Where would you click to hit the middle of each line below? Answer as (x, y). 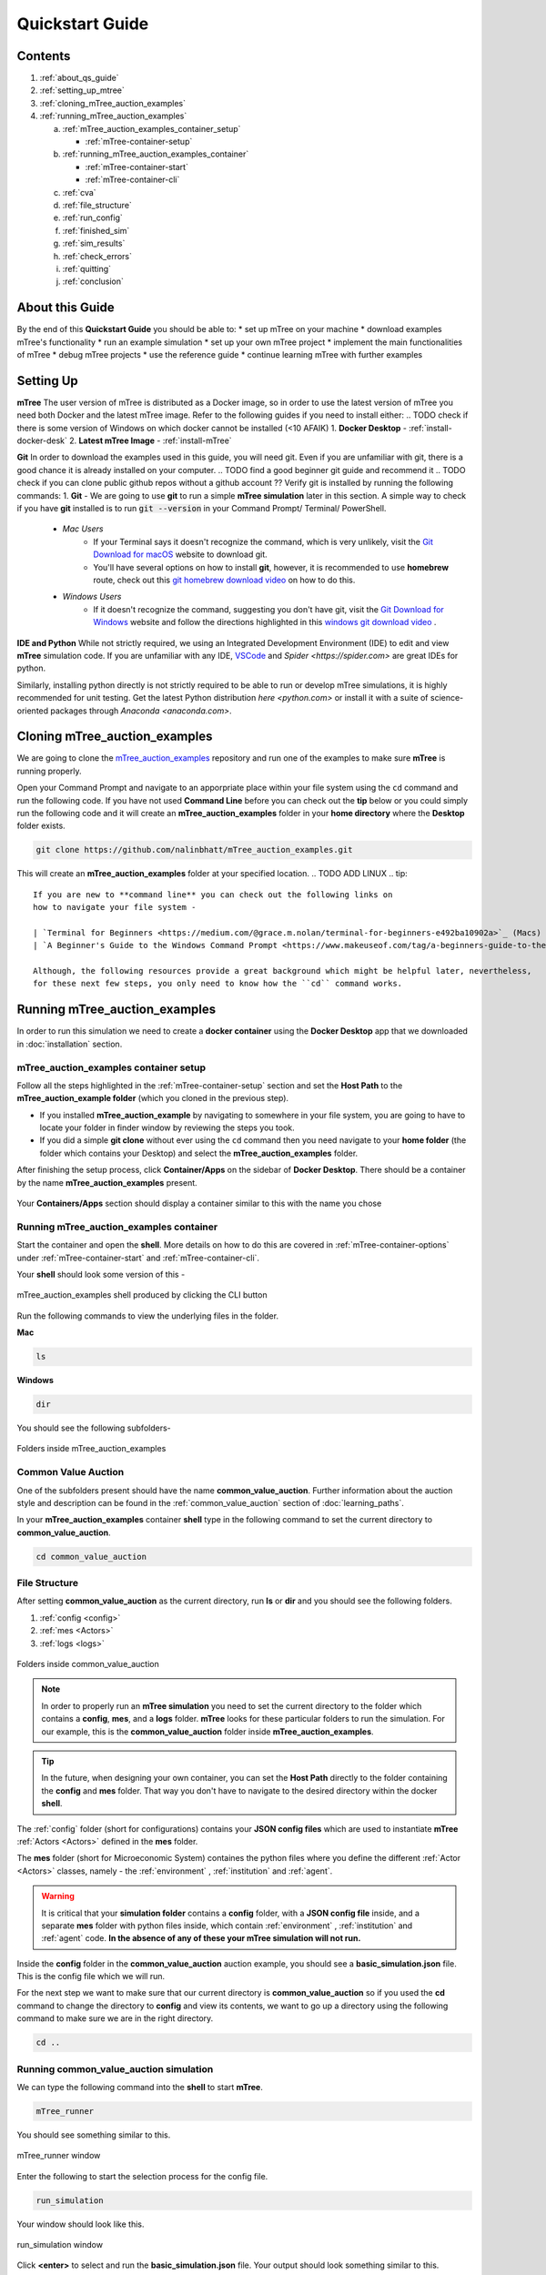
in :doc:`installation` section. (70, 1044)
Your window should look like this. (81, 2224)
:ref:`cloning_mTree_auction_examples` (113, 103)
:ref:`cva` (79, 192)
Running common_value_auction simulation (115, 2068)
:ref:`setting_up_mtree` (82, 90)
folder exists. (41, 826)
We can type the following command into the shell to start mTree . (140, 2087)
